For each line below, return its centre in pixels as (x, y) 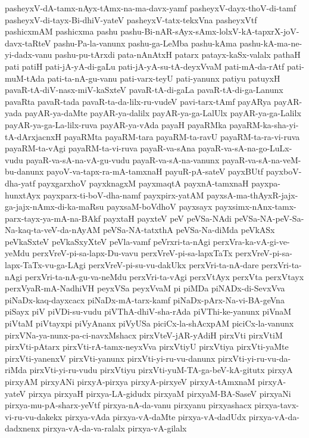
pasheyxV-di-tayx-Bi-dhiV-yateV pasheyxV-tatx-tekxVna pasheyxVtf (131, 19)
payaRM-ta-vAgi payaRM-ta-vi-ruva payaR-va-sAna (100, 148)
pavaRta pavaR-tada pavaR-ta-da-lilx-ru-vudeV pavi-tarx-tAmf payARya (138, 101)
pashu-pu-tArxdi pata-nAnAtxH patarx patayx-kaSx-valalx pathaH (178, 55)
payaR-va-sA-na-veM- (261, 159)
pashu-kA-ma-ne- (271, 43)
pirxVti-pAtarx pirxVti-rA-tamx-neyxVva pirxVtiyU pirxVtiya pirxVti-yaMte (147, 347)
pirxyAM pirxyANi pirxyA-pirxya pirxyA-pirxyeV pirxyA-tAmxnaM (130, 381)
